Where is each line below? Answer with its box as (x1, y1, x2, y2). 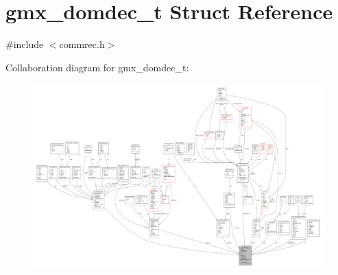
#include (5, 37, 44, 51)
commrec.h (59, 37, 105, 51)
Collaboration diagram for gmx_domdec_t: (5, 60, 189, 74)
